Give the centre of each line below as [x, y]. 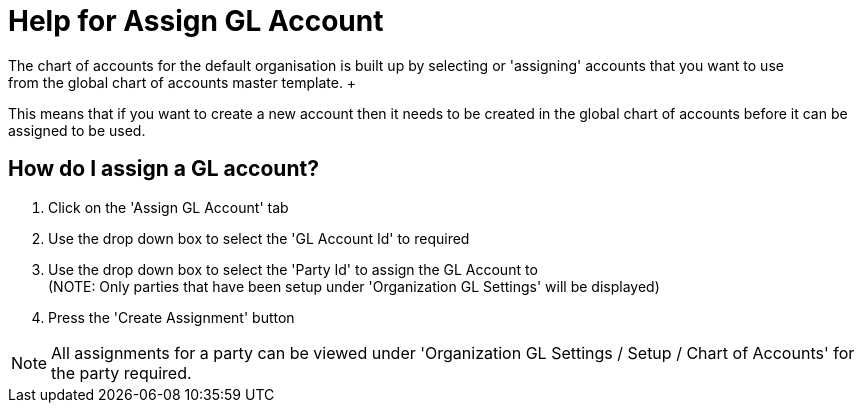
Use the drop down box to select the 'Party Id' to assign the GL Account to [293, 269]
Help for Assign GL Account [196, 21]
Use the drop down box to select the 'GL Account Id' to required [259, 238]
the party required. [121, 372]
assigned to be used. [77, 130]
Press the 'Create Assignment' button [171, 317]
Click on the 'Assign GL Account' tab [168, 207]
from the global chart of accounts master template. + [182, 82]
